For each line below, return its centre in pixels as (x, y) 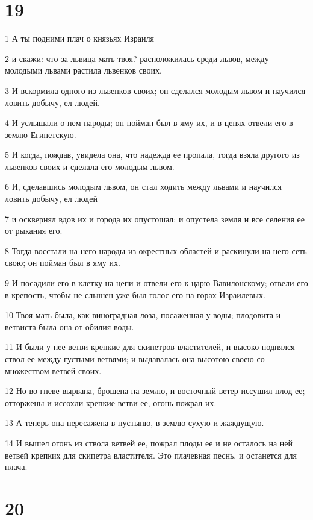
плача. (16, 467)
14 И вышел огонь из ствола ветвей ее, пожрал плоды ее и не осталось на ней (149, 443)
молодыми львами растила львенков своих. (83, 70)
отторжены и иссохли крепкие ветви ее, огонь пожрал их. (111, 402)
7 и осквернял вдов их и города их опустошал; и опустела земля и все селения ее (155, 218)
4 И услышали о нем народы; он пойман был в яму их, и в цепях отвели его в (149, 123)
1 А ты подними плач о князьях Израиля (79, 38)
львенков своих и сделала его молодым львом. (90, 166)
